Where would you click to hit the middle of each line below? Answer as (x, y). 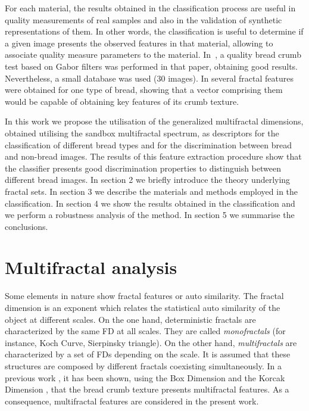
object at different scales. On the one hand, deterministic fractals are (130, 319)
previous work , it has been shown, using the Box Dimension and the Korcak (145, 377)
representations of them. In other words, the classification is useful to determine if (154, 31)
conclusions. (26, 226)
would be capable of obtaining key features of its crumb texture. (122, 101)
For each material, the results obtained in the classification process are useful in (150, 8)
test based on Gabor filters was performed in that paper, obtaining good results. (151, 66)
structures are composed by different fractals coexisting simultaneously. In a (143, 365)
